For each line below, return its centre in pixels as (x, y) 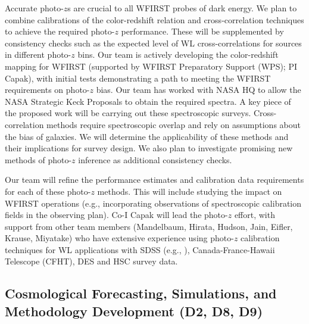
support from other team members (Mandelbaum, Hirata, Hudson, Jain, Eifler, (149, 226)
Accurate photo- (34, 8)
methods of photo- (38, 159)
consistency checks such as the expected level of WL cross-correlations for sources (153, 43)
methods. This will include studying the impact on (190, 191)
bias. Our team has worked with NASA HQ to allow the (199, 90)
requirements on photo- (47, 90)
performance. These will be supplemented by (202, 31)
